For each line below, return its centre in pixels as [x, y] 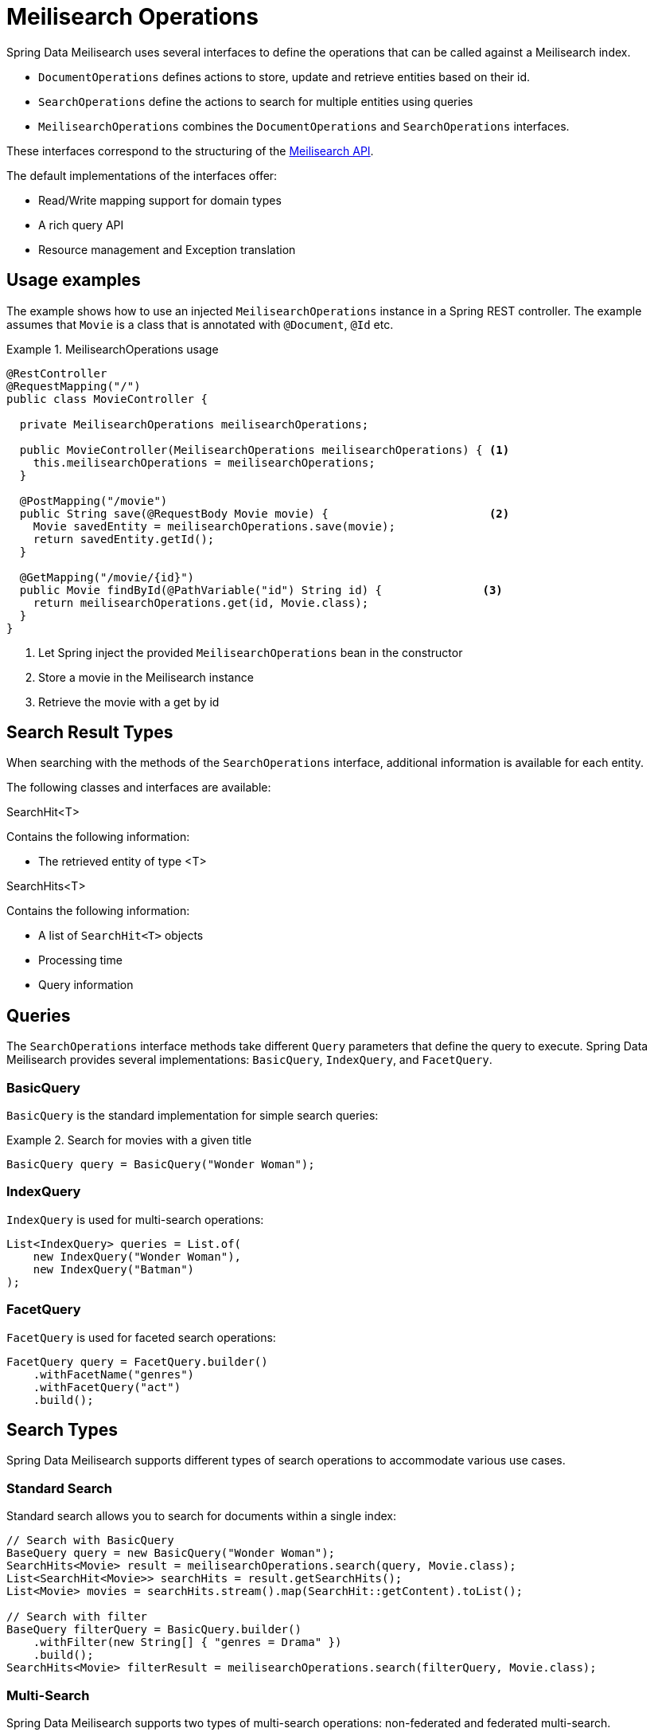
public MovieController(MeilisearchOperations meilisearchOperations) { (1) [265, 450]
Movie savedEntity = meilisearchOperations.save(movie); [214, 526]
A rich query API [81, 225]
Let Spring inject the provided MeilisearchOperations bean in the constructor [251, 652]
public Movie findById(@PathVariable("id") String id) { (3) [261, 590]
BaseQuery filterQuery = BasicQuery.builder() [154, 1630]
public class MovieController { [107, 399]
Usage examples [74, 280]
